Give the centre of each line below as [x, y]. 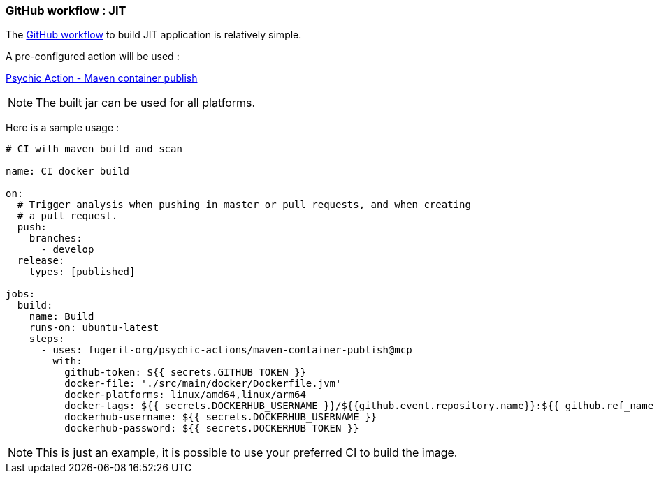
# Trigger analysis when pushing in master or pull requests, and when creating [244, 205]
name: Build [61, 317]
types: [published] [82, 272]
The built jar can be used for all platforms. [146, 103]
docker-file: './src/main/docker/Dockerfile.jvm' [203, 384]
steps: [47, 339]
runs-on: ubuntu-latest [94, 328]
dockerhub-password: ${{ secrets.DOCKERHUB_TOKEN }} [212, 428]
